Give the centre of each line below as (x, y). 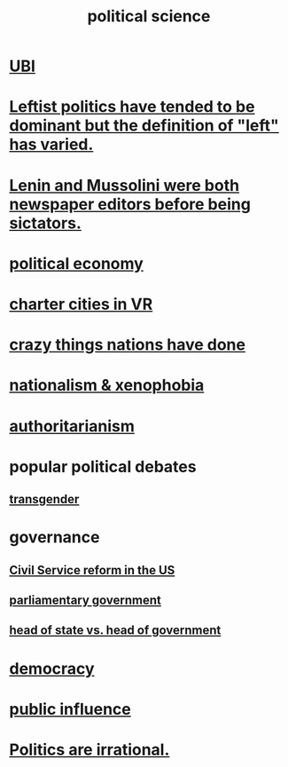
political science (149, 16)
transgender (44, 499)
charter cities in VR (81, 304)
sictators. (45, 223)
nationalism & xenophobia (107, 386)
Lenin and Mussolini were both (125, 185)
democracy (52, 668)
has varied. (51, 145)
